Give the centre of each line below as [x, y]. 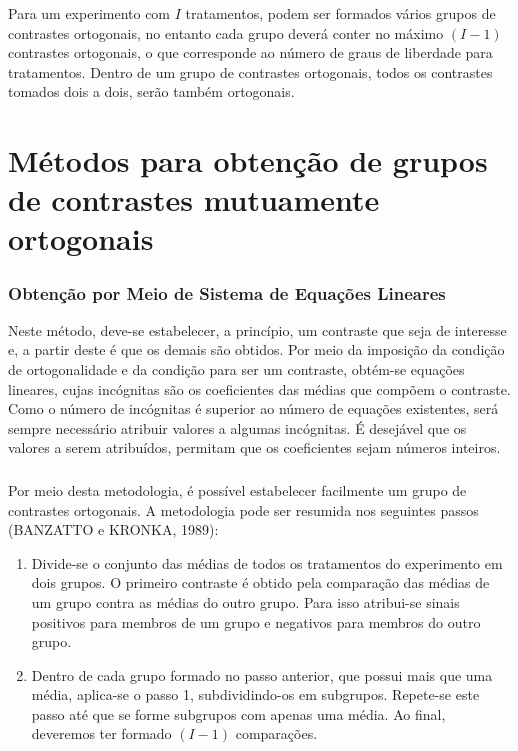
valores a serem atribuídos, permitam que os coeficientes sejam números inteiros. [254, 447]
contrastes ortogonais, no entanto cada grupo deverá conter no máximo [226, 32]
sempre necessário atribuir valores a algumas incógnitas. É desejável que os [237, 427]
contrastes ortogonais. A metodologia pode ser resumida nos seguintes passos [243, 509]
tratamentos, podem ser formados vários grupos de [340, 12]
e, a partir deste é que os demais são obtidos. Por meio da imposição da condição [256, 349]
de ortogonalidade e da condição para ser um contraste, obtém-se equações [236, 369]
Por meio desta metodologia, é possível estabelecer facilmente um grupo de [237, 489]
